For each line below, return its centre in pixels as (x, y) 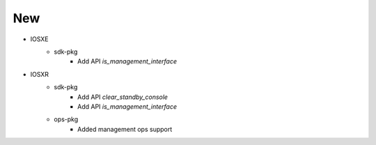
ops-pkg (66, 119)
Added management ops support (125, 129)
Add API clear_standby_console (123, 97)
